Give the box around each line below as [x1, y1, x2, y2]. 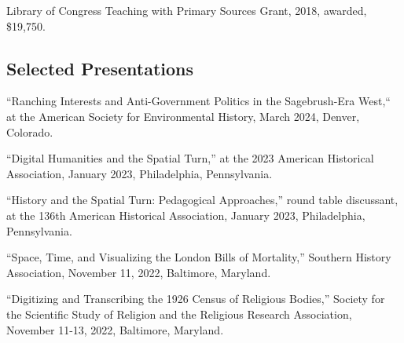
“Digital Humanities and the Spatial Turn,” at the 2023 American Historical [6, 150, 374, 166]
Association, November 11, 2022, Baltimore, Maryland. [6, 264, 271, 280]
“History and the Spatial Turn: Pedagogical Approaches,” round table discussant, [6, 192, 398, 208]
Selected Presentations [6, 56, 194, 80]
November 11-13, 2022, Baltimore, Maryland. [6, 321, 224, 338]
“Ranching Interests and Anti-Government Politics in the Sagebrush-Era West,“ [6, 93, 391, 109]
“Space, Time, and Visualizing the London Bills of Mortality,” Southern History [6, 249, 391, 265]
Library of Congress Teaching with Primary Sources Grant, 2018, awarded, [6, 2, 367, 18]
